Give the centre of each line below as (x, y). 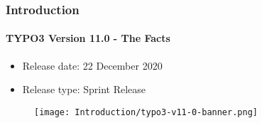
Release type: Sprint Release (84, 89)
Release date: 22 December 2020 (92, 65)
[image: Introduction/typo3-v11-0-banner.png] (146, 112)
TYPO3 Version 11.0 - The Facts (88, 38)
